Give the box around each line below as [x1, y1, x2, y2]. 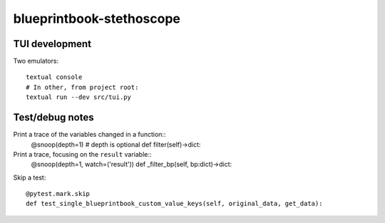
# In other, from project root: [26, 83, 139, 91]
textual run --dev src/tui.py [26, 93, 132, 101]
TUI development [13, 38, 92, 50]
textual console [26, 73, 83, 81]
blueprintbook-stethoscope [13, 11, 181, 26]
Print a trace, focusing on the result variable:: [13, 150, 152, 158]
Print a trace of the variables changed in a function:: [13, 130, 166, 139]
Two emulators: [13, 57, 59, 66]
